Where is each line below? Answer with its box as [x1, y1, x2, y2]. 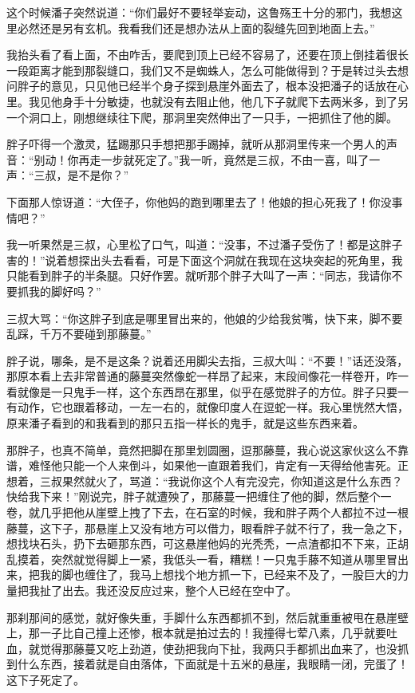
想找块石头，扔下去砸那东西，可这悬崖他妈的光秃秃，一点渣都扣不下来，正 [6, 535, 397, 552]
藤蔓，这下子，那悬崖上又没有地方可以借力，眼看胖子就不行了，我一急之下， [6, 519, 409, 536]
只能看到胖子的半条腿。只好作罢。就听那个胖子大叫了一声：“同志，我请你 [6, 267, 392, 284]
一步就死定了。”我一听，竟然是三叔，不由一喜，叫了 [101, 151, 370, 167]
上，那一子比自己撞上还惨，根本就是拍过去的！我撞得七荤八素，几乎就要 [6, 624, 386, 641]
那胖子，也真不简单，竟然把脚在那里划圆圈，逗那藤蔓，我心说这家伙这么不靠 [6, 441, 409, 458]
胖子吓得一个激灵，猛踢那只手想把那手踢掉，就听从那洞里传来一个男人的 [6, 136, 386, 152]
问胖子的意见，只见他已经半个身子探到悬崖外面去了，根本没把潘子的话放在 [6, 77, 397, 94]
